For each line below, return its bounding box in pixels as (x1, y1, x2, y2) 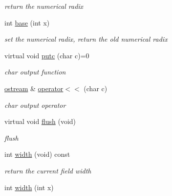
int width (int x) (4, 182, 54, 192)
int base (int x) (4, 17, 50, 27)
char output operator (4, 99, 66, 110)
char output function (4, 67, 66, 77)
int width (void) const (4, 149, 70, 159)
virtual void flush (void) (4, 116, 76, 126)
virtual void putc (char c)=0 (4, 50, 89, 60)
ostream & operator (4, 83, 64, 93)
